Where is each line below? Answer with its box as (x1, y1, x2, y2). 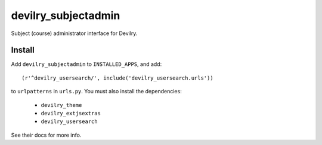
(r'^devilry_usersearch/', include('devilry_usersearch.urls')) (21, 74, 214, 81)
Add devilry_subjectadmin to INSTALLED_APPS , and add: (11, 61, 162, 68)
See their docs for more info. (11, 131, 82, 138)
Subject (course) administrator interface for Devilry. (11, 30, 138, 37)
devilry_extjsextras (41, 110, 101, 117)
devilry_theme (41, 102, 82, 108)
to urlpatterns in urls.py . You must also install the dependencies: (11, 88, 182, 95)
